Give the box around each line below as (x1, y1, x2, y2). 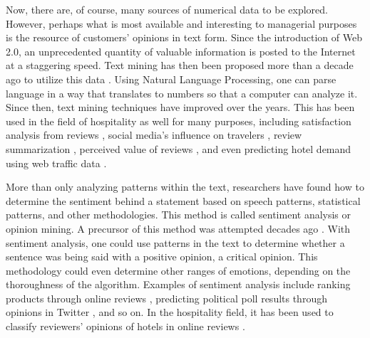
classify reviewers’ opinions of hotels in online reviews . (6, 319, 245, 334)
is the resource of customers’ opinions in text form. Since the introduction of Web (6, 30, 362, 45)
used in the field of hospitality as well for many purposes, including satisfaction (6, 113, 351, 128)
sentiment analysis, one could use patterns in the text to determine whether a (6, 235, 345, 250)
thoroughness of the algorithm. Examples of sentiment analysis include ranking (6, 277, 351, 292)
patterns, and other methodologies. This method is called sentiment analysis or (6, 207, 351, 222)
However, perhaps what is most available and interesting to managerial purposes (6, 16, 357, 31)
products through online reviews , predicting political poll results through (6, 290, 327, 305)
